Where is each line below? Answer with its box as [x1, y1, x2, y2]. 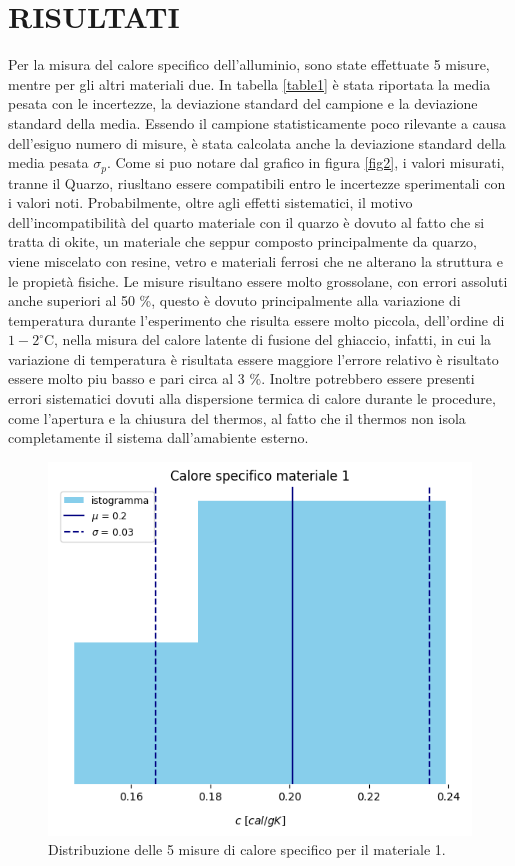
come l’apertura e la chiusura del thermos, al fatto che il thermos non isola [8, 407, 466, 428]
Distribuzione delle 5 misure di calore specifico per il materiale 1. [48, 839, 446, 860]
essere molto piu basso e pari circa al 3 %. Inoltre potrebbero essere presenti [8, 368, 475, 389]
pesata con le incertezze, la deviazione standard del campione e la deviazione [8, 93, 478, 114]
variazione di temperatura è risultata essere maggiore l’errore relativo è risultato [8, 348, 499, 369]
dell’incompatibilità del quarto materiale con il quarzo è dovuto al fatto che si [8, 211, 485, 232]
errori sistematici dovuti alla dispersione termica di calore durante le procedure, [8, 388, 496, 409]
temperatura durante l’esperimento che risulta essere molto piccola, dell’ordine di [8, 309, 505, 330]
